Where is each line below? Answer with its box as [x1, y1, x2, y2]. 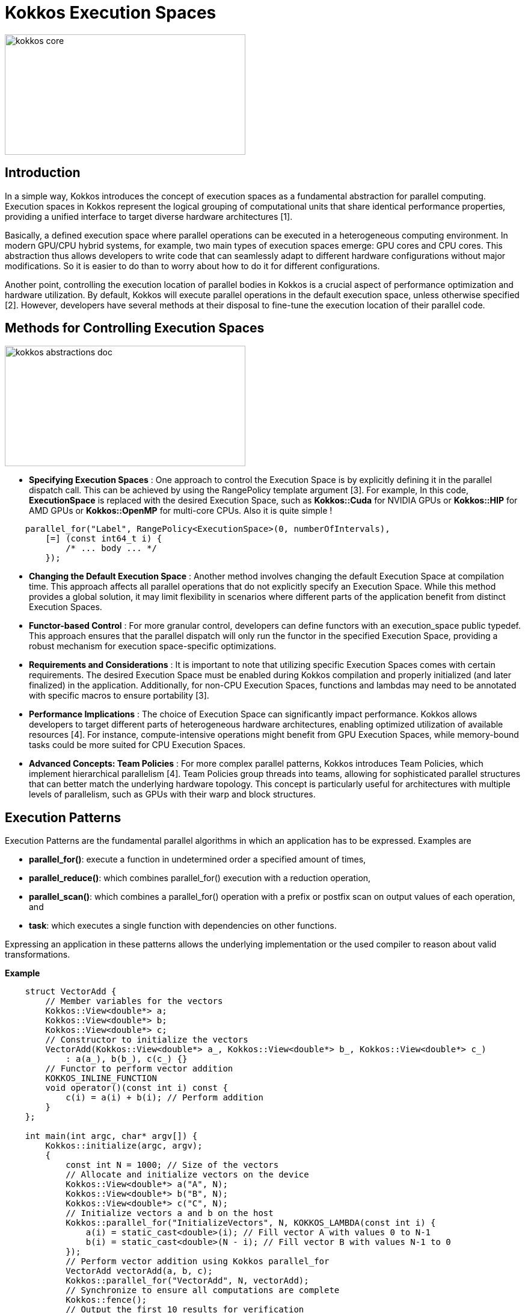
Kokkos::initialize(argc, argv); [45, 1141, 203, 1151]
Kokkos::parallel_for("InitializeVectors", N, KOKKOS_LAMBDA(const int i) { [66, 1218, 436, 1228]
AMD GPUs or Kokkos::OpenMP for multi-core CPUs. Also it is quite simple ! [29, 505, 333, 516]
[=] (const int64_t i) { [45, 534, 162, 544]
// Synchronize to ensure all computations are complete [66, 1285, 340, 1296]
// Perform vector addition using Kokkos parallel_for [66, 1256, 330, 1267]
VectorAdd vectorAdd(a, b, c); [66, 1266, 213, 1276]
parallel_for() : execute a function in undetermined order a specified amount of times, [29, 854, 366, 865]
